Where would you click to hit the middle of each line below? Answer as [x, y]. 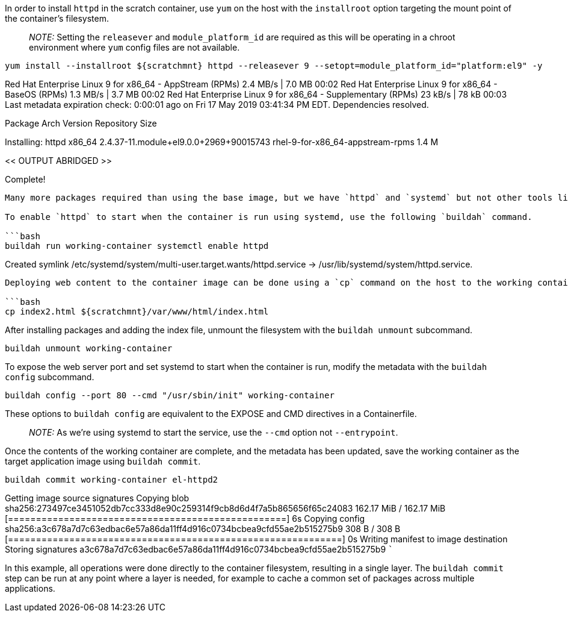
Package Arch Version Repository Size [81, 123]
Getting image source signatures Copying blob [97, 498]
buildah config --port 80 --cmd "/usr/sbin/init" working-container [170, 395]
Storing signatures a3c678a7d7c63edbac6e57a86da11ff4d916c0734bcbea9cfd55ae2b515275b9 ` [199, 549]
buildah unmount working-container [89, 348]
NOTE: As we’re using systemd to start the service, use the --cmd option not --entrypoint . [214, 432]
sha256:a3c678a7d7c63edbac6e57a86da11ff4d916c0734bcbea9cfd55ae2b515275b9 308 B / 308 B [203, 529]
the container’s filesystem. [57, 18]
